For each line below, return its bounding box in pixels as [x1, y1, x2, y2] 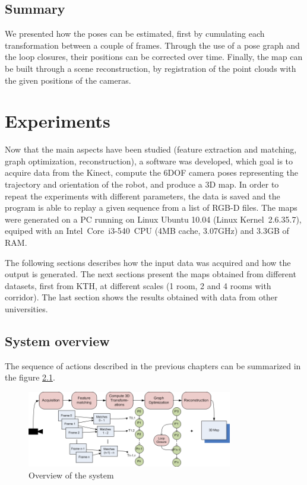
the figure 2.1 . [5, 371, 55, 383]
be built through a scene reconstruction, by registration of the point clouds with [5, 62, 296, 74]
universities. [5, 303, 48, 315]
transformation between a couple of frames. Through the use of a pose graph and [5, 39, 300, 51]
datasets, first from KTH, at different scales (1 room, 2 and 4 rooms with [5, 279, 271, 291]
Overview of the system [29, 468, 114, 481]
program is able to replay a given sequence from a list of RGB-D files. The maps [5, 201, 297, 214]
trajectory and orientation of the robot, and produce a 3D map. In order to [5, 178, 279, 191]
